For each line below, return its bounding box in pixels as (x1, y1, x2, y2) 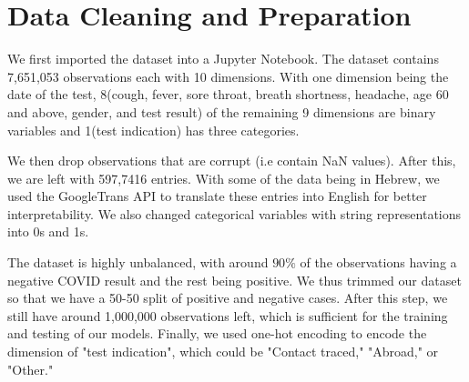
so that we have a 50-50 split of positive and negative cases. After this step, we (7, 288, 448, 307)
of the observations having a (300, 253, 457, 272)
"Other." (7, 359, 54, 378)
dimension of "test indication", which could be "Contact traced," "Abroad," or (7, 342, 439, 361)
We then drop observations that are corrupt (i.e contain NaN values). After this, (7, 151, 456, 170)
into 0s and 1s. (7, 222, 89, 241)
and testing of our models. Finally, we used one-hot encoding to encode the (7, 324, 427, 343)
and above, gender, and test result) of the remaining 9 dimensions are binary (7, 102, 436, 121)
